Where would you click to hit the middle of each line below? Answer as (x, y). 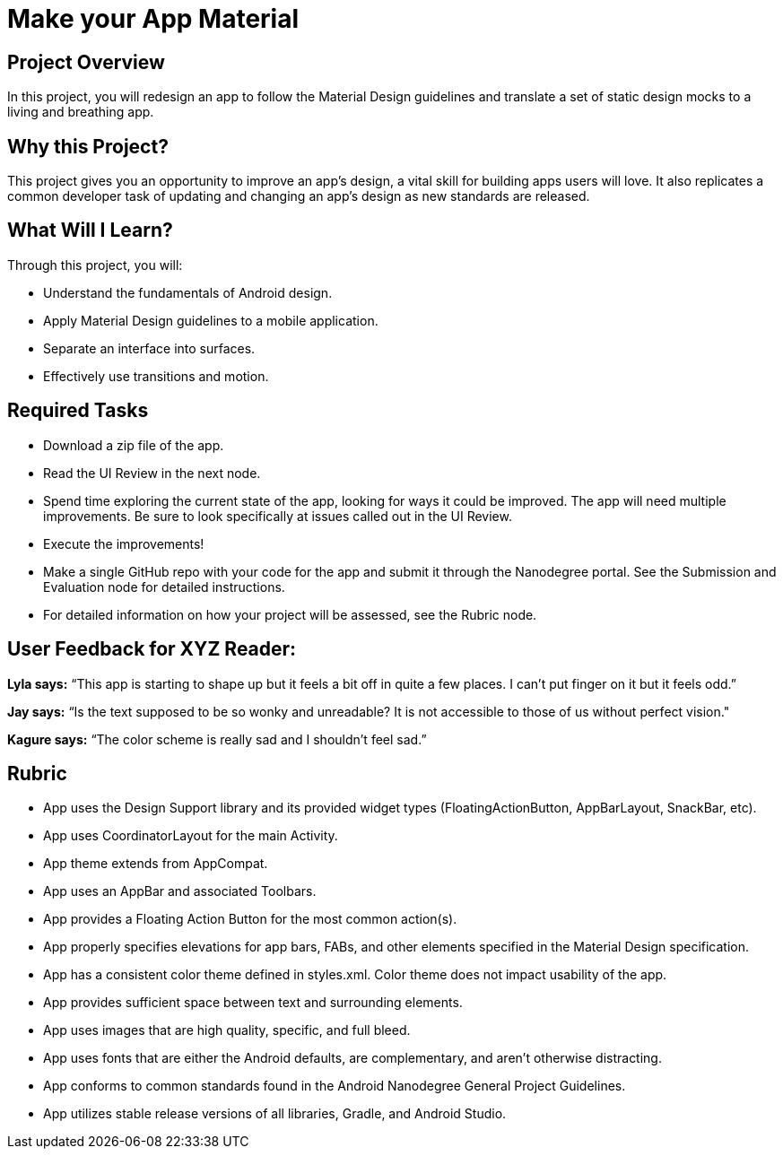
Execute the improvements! (124, 543)
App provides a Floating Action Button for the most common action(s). (250, 919)
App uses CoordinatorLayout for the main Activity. (191, 836)
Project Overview (86, 62)
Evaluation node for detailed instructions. (164, 587)
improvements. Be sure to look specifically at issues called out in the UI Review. (278, 516)
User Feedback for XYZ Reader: (152, 649)
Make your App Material (153, 19)
